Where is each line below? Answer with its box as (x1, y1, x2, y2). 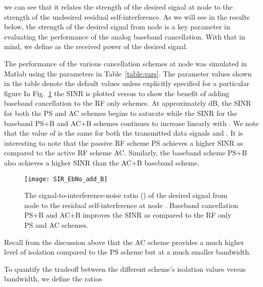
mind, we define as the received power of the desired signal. (4, 41, 188, 52)
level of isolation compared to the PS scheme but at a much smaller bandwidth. (4, 247, 251, 257)
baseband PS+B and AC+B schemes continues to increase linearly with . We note (4, 117, 259, 128)
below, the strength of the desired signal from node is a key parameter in (4, 21, 230, 32)
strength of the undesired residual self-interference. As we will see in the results (4, 11, 250, 22)
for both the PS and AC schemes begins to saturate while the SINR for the (4, 107, 237, 118)
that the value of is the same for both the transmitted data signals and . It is (4, 128, 243, 138)
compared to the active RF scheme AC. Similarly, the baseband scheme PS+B (4, 147, 247, 158)
